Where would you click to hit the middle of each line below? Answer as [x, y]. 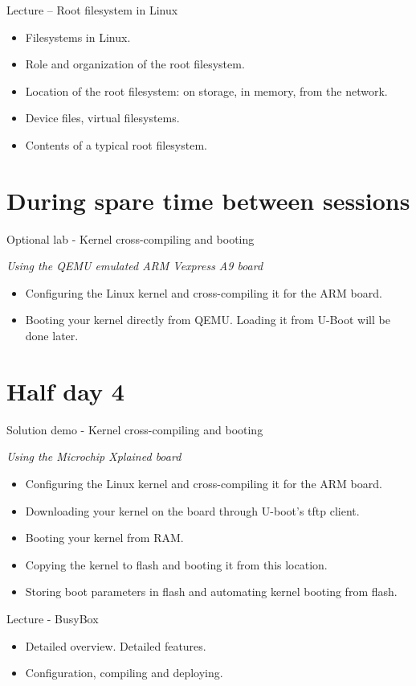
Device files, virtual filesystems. [102, 118]
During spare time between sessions [208, 200]
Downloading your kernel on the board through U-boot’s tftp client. [192, 510]
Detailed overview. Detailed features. [116, 645]
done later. [52, 336]
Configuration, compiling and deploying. [124, 673]
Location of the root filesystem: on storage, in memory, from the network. [206, 90]
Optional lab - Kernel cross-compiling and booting [131, 238]
